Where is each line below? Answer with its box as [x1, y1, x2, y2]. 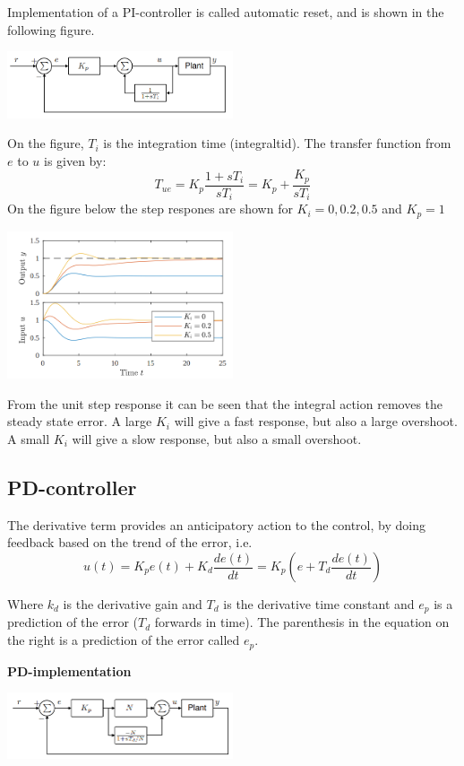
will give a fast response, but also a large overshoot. [174, 412, 458, 431]
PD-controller [7, 474, 137, 501]
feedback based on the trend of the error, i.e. [7, 533, 253, 552]
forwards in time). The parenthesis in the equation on [154, 613, 450, 631]
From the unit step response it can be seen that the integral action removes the [7, 394, 443, 413]
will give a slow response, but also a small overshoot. [72, 430, 362, 448]
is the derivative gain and [63, 595, 202, 614]
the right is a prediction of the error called [7, 631, 240, 649]
